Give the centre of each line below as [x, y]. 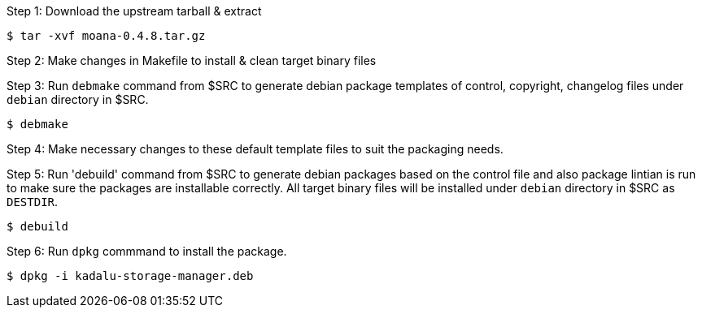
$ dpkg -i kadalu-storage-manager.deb [130, 276]
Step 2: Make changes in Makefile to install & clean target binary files [192, 60]
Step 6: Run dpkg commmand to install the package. [147, 251]
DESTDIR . [33, 202]
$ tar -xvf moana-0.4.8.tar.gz [106, 36]
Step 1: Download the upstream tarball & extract [134, 11]
